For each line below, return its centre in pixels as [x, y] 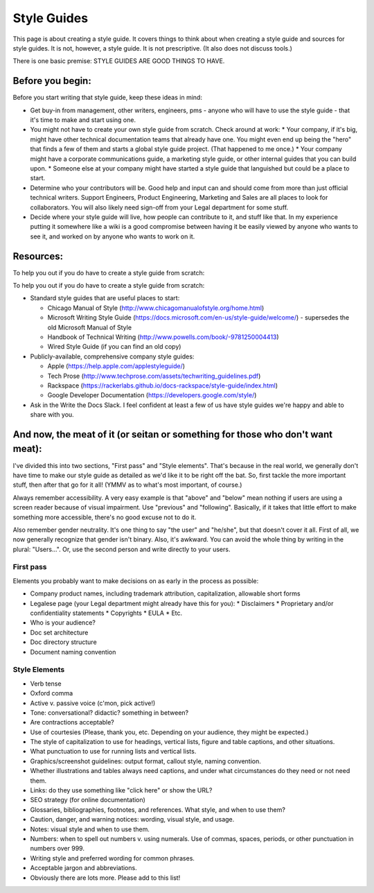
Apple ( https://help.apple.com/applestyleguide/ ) [116, 366]
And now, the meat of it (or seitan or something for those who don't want [172, 434]
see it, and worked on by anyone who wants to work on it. [113, 236]
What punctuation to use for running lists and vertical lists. [113, 752]
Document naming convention [73, 652]
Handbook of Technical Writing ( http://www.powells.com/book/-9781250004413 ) [163, 337]
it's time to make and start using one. [83, 120]
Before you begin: [52, 81]
